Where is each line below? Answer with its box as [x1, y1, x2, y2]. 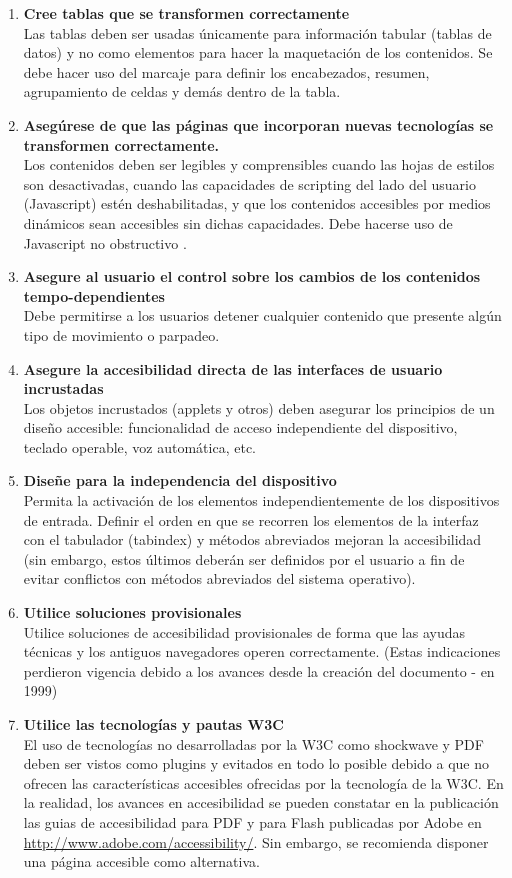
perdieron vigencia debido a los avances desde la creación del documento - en [23, 660, 495, 681]
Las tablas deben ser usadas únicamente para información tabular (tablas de [23, 22, 492, 43]
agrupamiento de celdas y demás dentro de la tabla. [23, 81, 341, 102]
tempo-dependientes [23, 285, 165, 306]
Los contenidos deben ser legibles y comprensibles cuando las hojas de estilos [23, 154, 495, 175]
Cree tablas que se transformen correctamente [23, 3, 350, 23]
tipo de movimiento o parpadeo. [23, 324, 220, 345]
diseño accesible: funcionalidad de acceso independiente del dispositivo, [23, 417, 458, 438]
